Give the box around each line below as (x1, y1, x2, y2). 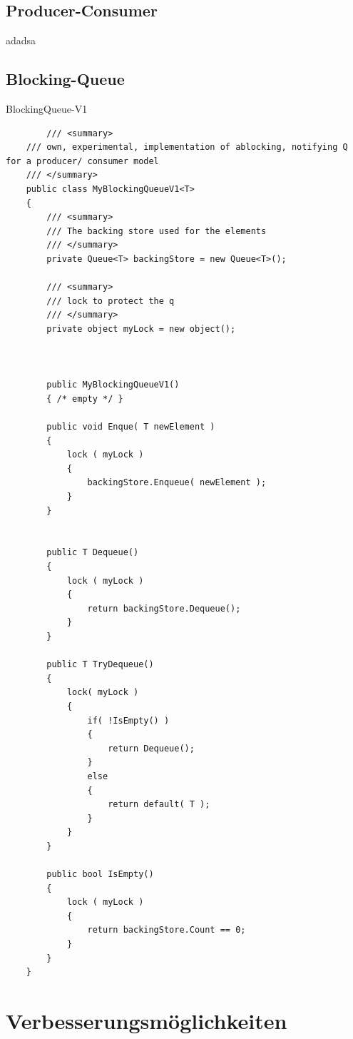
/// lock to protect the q (46, 295, 175, 306)
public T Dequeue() (46, 547, 139, 558)
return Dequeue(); (108, 743, 195, 754)
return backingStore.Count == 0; (87, 925, 246, 936)
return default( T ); (108, 799, 210, 810)
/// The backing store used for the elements (46, 225, 267, 236)
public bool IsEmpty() (46, 869, 154, 880)
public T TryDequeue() (46, 659, 154, 670)
